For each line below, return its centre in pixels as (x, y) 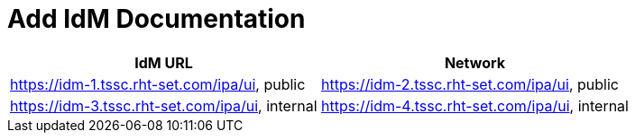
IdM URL (164, 62)
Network (475, 62)
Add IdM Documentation (156, 19)
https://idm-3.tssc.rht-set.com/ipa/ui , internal (164, 105)
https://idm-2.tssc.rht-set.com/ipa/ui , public (470, 84)
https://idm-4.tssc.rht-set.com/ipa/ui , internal (474, 105)
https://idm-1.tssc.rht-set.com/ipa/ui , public (158, 84)
